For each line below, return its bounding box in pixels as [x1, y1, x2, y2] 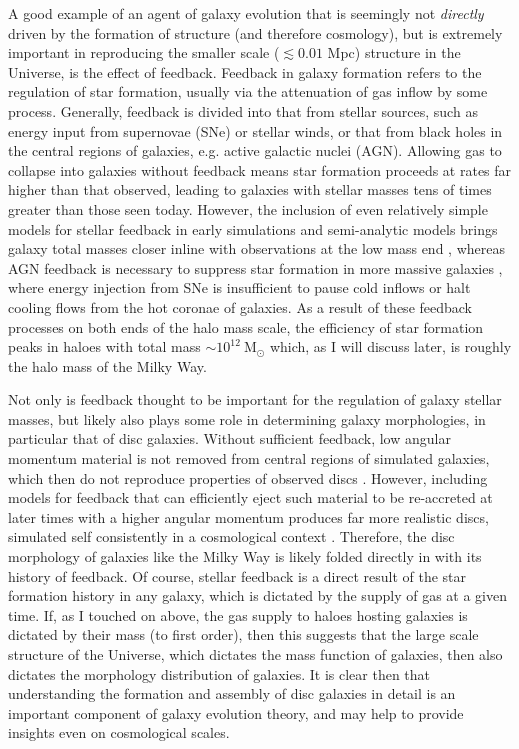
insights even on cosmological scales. [8, 722, 230, 743]
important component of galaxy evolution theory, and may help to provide [8, 702, 464, 723]
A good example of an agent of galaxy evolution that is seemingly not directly [8, 3, 484, 23]
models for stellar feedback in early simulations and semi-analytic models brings [8, 218, 498, 239]
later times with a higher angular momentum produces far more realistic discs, [8, 506, 489, 527]
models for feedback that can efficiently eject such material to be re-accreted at [8, 487, 493, 508]
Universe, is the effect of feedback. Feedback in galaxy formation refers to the [8, 61, 482, 82]
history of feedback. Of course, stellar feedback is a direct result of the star [8, 565, 467, 586]
